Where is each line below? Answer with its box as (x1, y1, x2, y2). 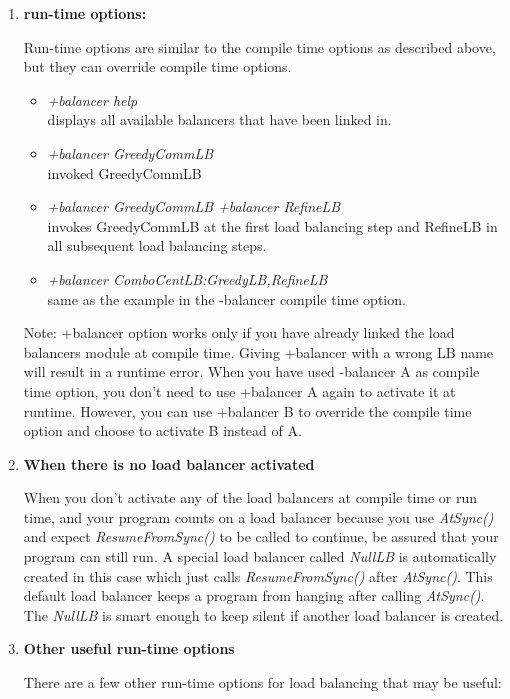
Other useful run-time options (23, 638, 235, 659)
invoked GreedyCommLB (47, 162, 202, 183)
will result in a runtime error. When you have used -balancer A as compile (23, 361, 480, 382)
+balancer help (47, 89, 138, 110)
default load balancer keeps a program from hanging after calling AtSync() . (23, 585, 485, 606)
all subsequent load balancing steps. (47, 235, 267, 256)
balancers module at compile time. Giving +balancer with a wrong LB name (23, 341, 494, 362)
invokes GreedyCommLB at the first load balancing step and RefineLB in (47, 215, 498, 236)
